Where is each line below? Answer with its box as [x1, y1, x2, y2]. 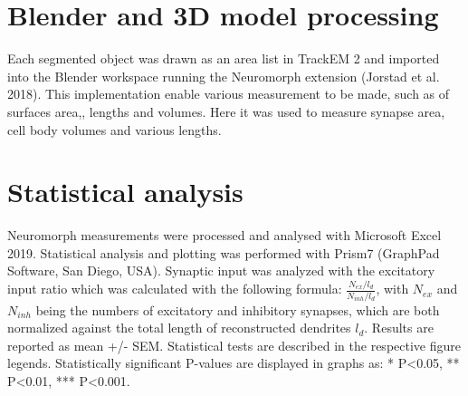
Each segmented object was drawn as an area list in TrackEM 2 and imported [7, 49, 440, 68]
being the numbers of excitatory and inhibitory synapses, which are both [35, 300, 440, 319]
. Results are [364, 318, 434, 337]
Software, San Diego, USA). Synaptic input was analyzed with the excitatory [7, 261, 435, 280]
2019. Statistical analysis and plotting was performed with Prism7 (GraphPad [7, 243, 440, 262]
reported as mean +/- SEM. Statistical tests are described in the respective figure [7, 335, 461, 354]
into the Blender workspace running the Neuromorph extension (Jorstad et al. [7, 66, 440, 85]
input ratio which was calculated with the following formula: [7, 279, 342, 298]
